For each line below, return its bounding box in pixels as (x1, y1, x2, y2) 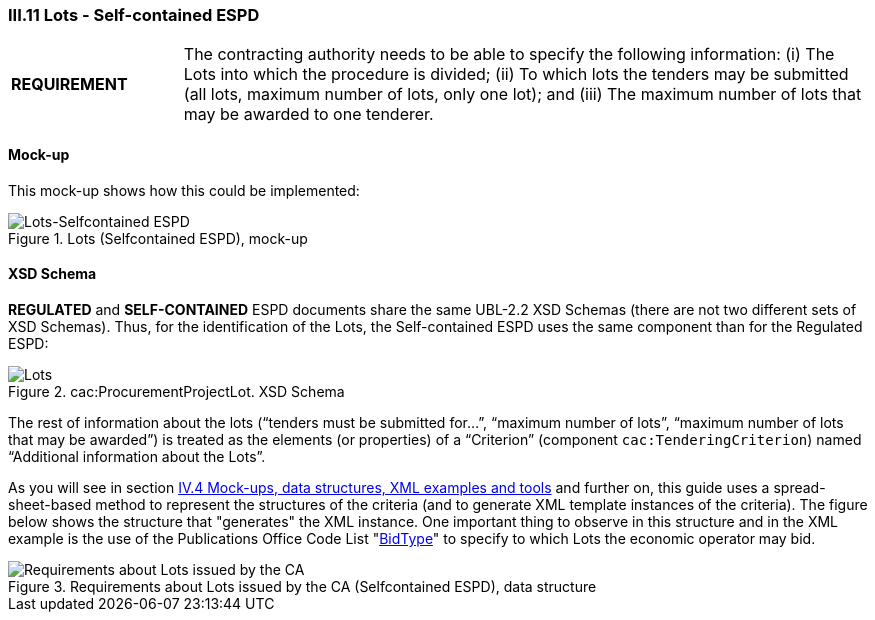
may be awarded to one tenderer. (183, 104, 434, 125)
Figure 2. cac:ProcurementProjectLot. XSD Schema (8, 382, 345, 400)
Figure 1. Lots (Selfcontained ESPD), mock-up (8, 229, 308, 247)
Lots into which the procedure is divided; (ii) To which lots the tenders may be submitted (183, 64, 849, 85)
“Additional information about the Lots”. (8, 447, 266, 465)
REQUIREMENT (11, 74, 128, 95)
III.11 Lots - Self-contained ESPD (8, 5, 260, 25)
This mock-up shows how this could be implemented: (8, 181, 360, 199)
